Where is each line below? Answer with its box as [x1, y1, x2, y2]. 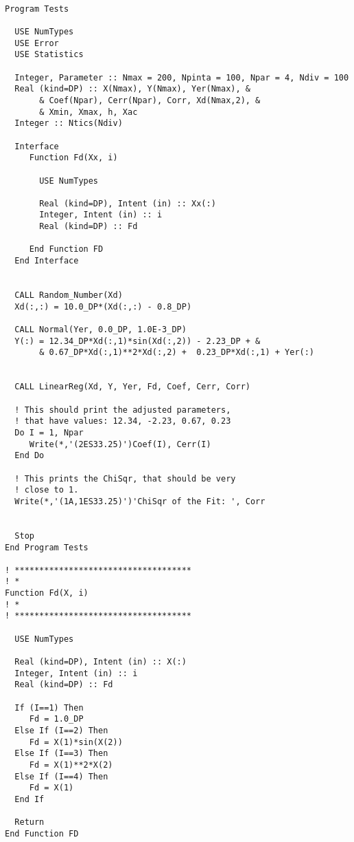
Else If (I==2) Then [14, 726, 108, 735]
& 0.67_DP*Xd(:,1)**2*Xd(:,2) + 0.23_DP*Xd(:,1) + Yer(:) [39, 347, 315, 358]
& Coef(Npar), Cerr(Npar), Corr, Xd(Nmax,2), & [39, 95, 261, 105]
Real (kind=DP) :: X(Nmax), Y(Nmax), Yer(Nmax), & [14, 84, 250, 94]
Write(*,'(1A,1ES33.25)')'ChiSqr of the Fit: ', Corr [14, 496, 265, 506]
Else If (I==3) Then [14, 748, 108, 759]
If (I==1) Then [14, 702, 84, 713]
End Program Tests [5, 542, 88, 552]
